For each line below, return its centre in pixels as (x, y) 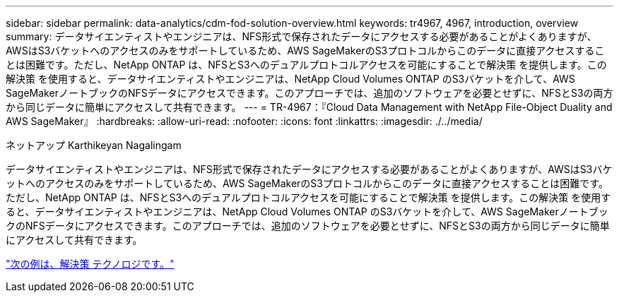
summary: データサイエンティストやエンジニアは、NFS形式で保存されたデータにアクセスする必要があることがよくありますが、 (301, 36)
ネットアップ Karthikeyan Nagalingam (94, 145)
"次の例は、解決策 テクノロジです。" (90, 264)
